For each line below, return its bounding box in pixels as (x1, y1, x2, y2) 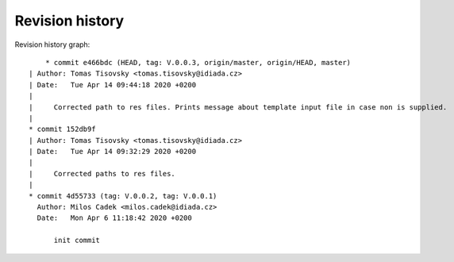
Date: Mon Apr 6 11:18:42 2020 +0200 (37, 214, 192, 222)
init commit (53, 236, 101, 245)
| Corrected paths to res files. (29, 169, 176, 178)
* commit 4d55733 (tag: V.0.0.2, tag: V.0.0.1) (29, 191, 217, 200)
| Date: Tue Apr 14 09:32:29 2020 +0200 (29, 147, 197, 156)
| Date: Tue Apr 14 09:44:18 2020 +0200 (29, 80, 197, 89)
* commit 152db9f (29, 125, 96, 134)
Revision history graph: (14, 40, 90, 49)
